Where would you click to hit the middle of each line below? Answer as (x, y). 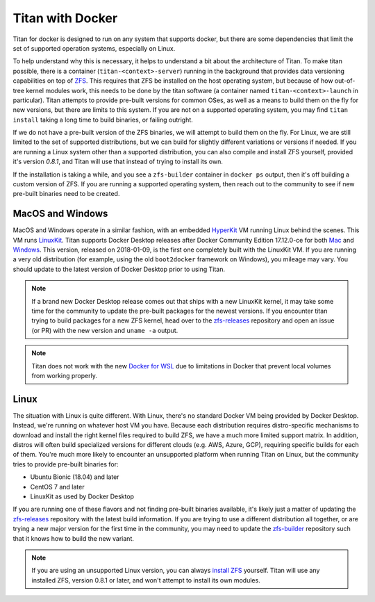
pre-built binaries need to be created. (66, 194)
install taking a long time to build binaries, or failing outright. (103, 120)
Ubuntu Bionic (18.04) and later (75, 477)
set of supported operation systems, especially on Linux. (94, 48)
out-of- (345, 81)
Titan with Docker (65, 18)
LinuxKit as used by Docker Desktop (82, 496)
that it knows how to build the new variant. (74, 538)
